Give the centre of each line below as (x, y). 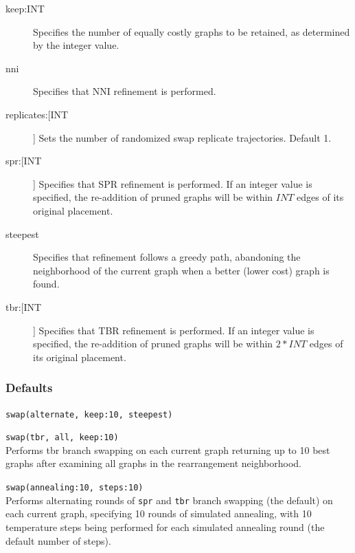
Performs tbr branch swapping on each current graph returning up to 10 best (168, 449)
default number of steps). (58, 540)
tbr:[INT (24, 306)
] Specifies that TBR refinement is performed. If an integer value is (174, 330)
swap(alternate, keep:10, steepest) (89, 414)
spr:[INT (24, 161)
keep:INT (25, 8)
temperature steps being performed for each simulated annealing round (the (165, 527)
